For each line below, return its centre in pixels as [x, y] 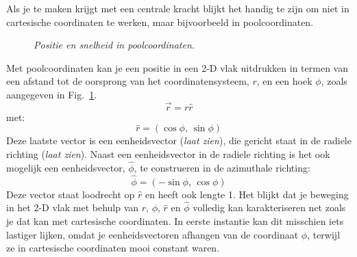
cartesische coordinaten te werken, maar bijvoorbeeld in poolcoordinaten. [160, 22]
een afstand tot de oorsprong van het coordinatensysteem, [128, 81]
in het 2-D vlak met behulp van [73, 207]
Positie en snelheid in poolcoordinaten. [114, 45]
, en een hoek [284, 81]
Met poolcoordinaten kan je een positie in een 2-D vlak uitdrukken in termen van [177, 67]
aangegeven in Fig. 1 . [52, 94]
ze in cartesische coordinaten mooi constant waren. [113, 248]
